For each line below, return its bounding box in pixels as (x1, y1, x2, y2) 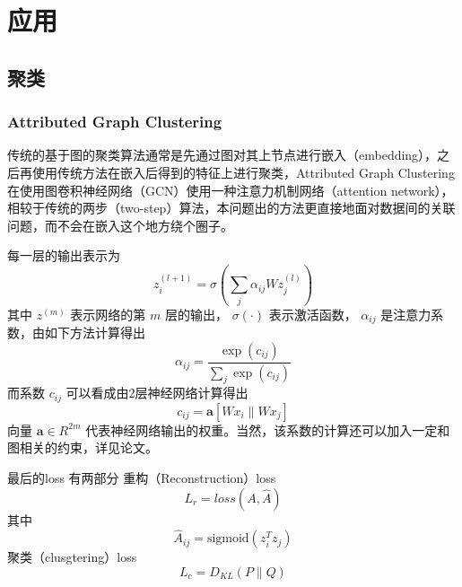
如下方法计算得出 (44, 323, 145, 342)
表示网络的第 (70, 304, 146, 323)
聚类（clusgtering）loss (7, 548, 137, 566)
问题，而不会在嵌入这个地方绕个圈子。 (7, 215, 233, 234)
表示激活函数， (268, 304, 357, 323)
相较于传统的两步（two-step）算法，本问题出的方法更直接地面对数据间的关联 (7, 198, 456, 217)
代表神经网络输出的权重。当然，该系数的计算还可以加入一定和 (85, 420, 450, 439)
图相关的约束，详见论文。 (7, 438, 158, 457)
